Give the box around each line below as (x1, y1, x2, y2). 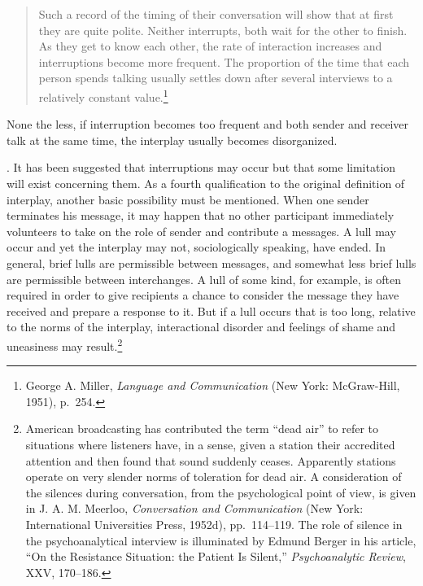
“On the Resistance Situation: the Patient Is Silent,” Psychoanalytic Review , (25, 548, 406, 565)
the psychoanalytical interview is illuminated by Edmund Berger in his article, (25, 531, 416, 549)
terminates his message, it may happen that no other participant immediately (7, 207, 395, 224)
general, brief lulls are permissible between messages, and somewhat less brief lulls (7, 254, 416, 271)
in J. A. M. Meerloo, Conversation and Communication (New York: (25, 500, 364, 517)
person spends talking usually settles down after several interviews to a (38, 69, 393, 86)
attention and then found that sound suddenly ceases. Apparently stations (25, 452, 396, 469)
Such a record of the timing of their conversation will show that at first (38, 6, 394, 22)
